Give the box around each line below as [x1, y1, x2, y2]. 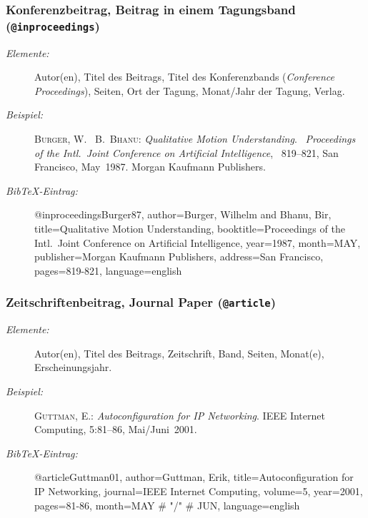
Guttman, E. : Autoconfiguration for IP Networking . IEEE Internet [34, 407, 325, 422]
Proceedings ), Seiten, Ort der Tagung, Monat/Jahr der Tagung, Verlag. [34, 83, 345, 98]
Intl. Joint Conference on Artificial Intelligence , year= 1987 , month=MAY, [34, 235, 361, 250]
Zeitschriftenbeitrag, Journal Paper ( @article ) [6, 293, 277, 311]
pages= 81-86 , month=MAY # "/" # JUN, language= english [34, 497, 300, 512]
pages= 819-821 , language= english [34, 263, 182, 278]
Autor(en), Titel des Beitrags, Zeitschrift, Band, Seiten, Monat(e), [34, 345, 324, 360]
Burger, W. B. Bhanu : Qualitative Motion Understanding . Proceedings [34, 131, 356, 146]
